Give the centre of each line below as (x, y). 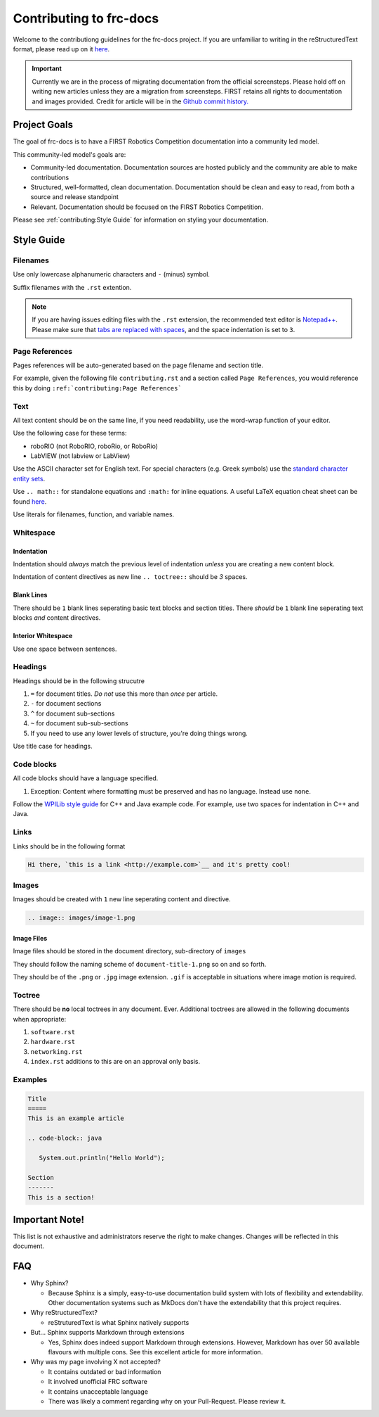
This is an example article (76, 1118)
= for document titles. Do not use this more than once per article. (124, 694)
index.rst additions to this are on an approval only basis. (115, 1062)
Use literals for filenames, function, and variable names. (94, 514)
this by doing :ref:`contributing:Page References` (97, 388)
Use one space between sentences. (65, 649)
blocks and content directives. (57, 618)
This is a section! (61, 1197)
